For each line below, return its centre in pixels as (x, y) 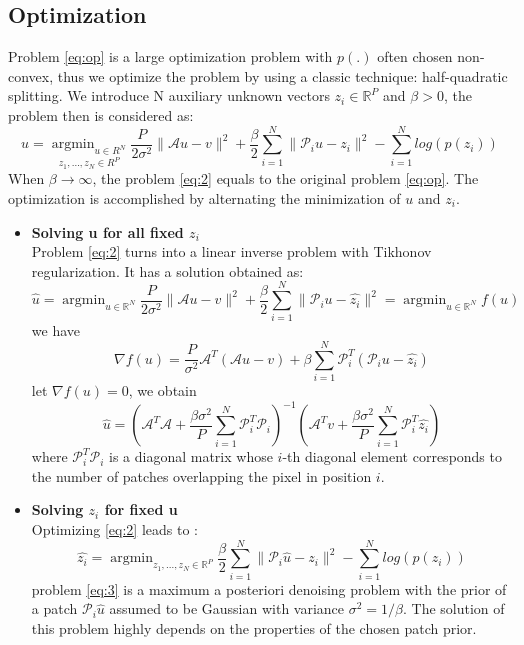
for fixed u (141, 509)
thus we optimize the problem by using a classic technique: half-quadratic (282, 75)
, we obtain (162, 390)
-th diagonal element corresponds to (392, 456)
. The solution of (454, 608)
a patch (54, 608)
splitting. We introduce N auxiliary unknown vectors (169, 95)
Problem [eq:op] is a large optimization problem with (170, 56)
